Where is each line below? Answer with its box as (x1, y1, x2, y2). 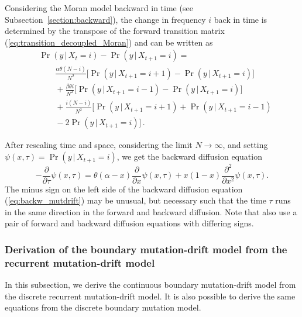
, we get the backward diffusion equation (116, 150, 262, 163)
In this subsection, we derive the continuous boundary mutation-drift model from (5, 278, 296, 291)
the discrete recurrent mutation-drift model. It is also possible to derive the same (5, 290, 296, 302)
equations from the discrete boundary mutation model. (5, 301, 201, 313)
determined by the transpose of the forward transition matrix (5, 25, 225, 37)
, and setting (222, 139, 268, 151)
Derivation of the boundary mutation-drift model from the (5, 242, 287, 256)
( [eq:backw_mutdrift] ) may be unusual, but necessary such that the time (5, 194, 266, 206)
